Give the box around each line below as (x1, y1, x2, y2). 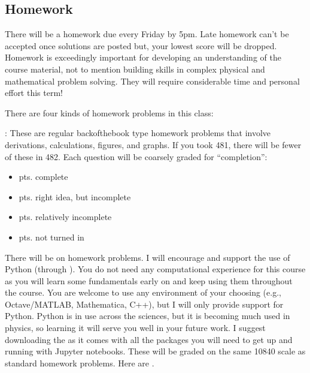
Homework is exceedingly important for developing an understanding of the (5, 51, 281, 64)
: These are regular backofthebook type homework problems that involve (5, 127, 271, 139)
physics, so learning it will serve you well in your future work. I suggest (5, 321, 266, 334)
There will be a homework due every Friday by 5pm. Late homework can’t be (5, 28, 289, 40)
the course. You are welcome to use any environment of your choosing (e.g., (5, 286, 281, 299)
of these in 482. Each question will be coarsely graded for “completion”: (5, 150, 268, 163)
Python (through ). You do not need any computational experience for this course (5, 263, 306, 275)
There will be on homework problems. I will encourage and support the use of (5, 251, 290, 263)
